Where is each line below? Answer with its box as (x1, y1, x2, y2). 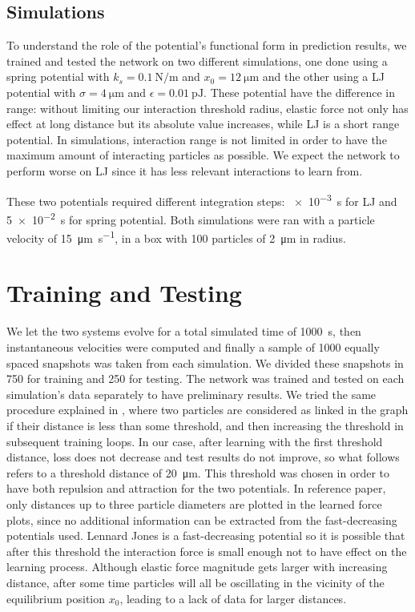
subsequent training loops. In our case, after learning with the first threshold (6, 433, 383, 449)
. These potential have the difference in (203, 83, 395, 100)
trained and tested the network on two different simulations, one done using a (6, 52, 388, 69)
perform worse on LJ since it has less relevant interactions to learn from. (6, 162, 363, 179)
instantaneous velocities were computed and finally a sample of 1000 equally (6, 339, 380, 356)
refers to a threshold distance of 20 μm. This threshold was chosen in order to (6, 464, 390, 481)
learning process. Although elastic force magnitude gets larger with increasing (6, 558, 388, 575)
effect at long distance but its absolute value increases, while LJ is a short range (6, 115, 400, 132)
